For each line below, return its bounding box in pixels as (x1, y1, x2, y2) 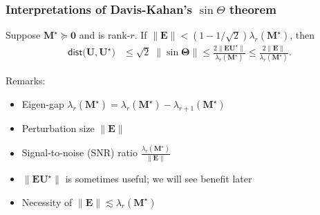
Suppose (6, 28, 41, 42)
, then (290, 28, 314, 42)
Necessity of (21, 194, 73, 209)
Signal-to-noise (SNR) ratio (21, 145, 138, 160)
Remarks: (6, 73, 46, 88)
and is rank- (79, 28, 131, 42)
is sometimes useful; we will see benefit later (65, 171, 252, 186)
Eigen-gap (21, 97, 64, 111)
